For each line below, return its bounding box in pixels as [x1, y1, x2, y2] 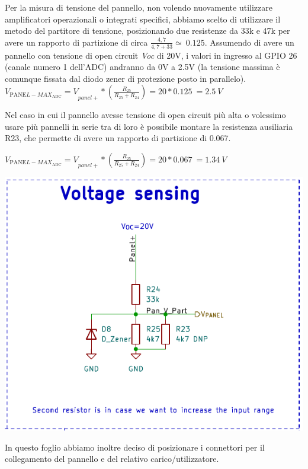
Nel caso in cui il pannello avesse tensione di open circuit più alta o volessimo [5, 109, 286, 121]
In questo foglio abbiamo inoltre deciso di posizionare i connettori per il [5, 441, 265, 453]
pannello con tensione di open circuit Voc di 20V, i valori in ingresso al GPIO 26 [5, 49, 297, 61]
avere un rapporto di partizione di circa [5, 36, 148, 48]
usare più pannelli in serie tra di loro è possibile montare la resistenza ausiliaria [5, 120, 293, 132]
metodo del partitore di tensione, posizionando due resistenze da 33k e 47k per [5, 24, 290, 37]
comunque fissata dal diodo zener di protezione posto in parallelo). [5, 72, 246, 84]
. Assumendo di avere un [204, 36, 294, 48]
